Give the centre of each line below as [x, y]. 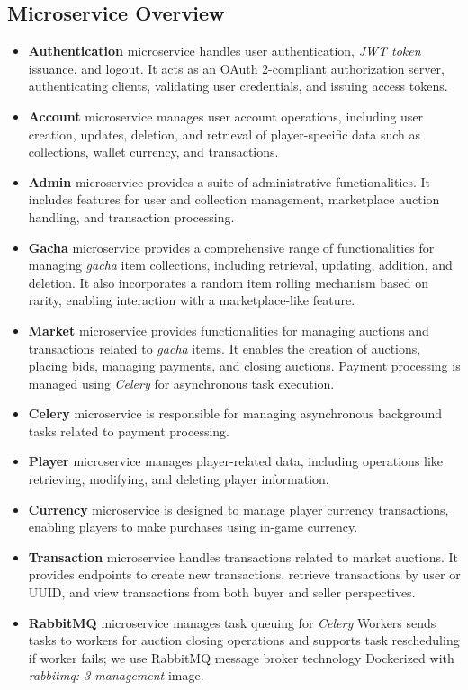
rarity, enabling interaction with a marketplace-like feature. [192, 300]
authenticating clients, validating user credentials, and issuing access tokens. [238, 86]
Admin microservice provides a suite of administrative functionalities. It [229, 181]
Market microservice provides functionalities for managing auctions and [229, 330]
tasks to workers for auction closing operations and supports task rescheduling [244, 640]
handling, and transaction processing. [131, 216]
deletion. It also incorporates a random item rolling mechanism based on [228, 282]
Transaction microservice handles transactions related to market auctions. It [243, 556]
